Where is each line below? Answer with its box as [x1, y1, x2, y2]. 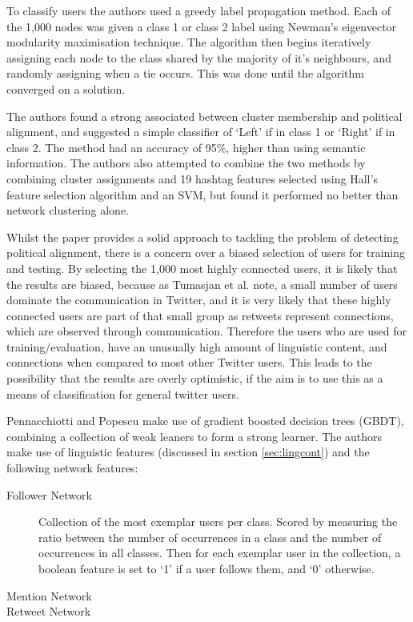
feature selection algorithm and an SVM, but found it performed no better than [6, 186, 399, 203]
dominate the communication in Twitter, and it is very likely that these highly [6, 291, 391, 308]
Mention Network [6, 587, 92, 604]
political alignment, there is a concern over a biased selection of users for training [6, 244, 405, 261]
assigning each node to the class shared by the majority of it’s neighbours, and [6, 49, 391, 66]
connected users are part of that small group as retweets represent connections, [6, 307, 394, 323]
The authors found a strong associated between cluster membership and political [6, 107, 403, 124]
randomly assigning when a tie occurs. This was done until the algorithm [6, 65, 364, 82]
